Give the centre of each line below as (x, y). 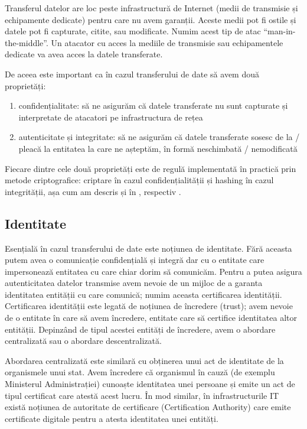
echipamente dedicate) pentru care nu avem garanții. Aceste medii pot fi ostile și (151, 19)
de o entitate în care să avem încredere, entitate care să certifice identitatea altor (151, 318)
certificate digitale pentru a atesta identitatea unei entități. (112, 418)
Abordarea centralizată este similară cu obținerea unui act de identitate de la (144, 360)
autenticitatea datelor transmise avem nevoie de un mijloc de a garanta (134, 283)
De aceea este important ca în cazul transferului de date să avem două (132, 74)
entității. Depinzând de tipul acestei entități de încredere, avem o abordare (140, 329)
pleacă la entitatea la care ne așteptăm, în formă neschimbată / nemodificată (158, 148)
